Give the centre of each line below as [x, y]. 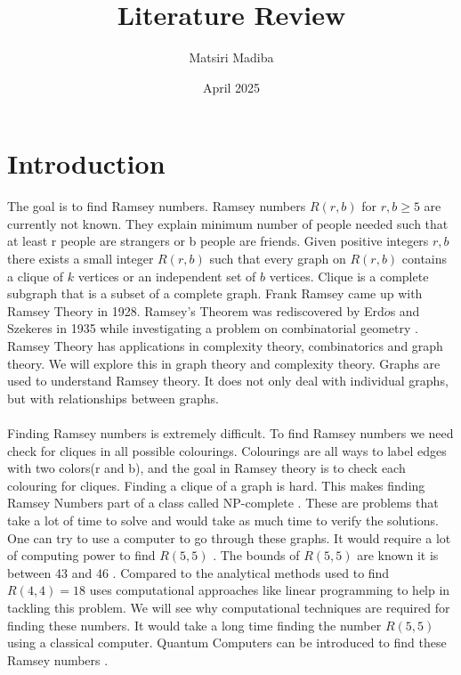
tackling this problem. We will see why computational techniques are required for [229, 607]
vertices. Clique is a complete [349, 276]
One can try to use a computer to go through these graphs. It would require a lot [229, 537]
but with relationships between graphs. [113, 398]
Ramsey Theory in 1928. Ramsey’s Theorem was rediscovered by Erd [196, 310]
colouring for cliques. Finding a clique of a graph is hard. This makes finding [216, 485]
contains [425, 259]
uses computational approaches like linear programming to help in [270, 590]
